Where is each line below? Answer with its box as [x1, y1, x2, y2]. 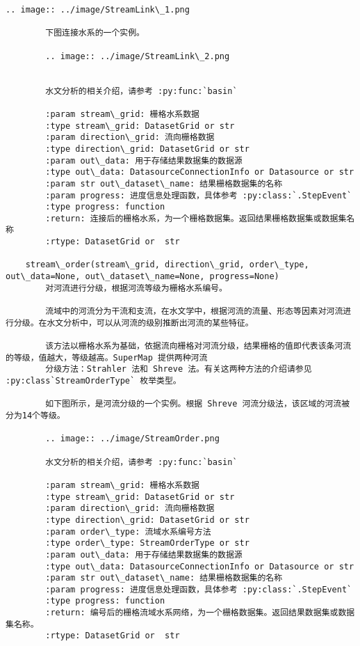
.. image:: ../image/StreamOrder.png [45, 434, 220, 444]
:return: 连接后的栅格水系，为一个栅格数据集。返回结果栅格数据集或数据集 [45, 213, 347, 223]
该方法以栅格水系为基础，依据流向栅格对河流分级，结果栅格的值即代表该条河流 [45, 341, 352, 352]
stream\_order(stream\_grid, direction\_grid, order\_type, [25, 260, 309, 270]
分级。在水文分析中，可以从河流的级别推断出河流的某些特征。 [13, 317, 254, 328]
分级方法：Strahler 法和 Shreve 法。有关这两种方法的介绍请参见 [45, 364, 312, 375]
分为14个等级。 [6, 410, 65, 420]
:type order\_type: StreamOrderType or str [45, 538, 249, 549]
